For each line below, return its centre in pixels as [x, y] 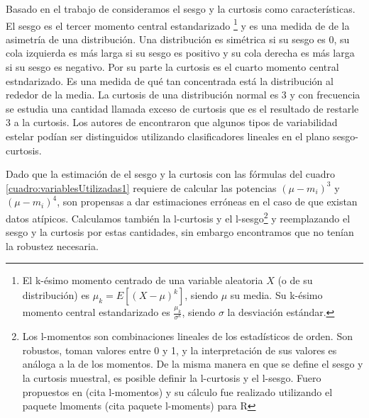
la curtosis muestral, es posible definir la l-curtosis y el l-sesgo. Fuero [172, 377]
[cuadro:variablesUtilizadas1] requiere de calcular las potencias [141, 187]
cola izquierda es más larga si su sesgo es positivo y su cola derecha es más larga [180, 53]
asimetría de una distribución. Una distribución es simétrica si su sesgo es [166, 39]
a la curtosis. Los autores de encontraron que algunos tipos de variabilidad [176, 122]
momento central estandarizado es [96, 312]
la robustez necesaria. [52, 245]
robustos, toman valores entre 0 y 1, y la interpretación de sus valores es [180, 350]
